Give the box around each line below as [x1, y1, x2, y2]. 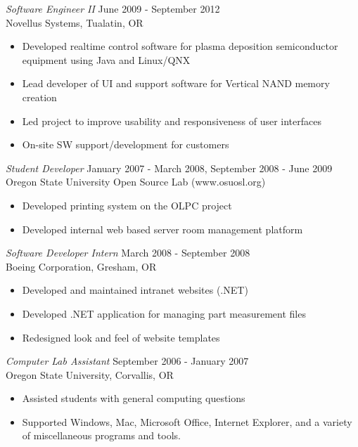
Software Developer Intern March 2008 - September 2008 [6, 245, 250, 260]
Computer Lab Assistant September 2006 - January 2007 [6, 354, 249, 368]
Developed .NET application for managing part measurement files [22, 306, 306, 320]
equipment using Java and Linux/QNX [22, 52, 191, 67]
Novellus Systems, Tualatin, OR [6, 15, 143, 30]
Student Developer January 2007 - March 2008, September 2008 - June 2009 [6, 160, 333, 175]
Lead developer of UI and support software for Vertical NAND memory [22, 76, 330, 91]
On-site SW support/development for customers [22, 137, 229, 152]
